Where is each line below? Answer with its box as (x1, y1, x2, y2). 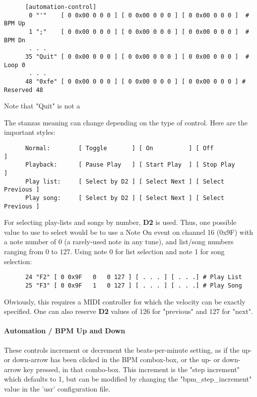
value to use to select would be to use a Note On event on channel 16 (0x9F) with (4, 226, 254, 237)
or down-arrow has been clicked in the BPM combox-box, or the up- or (4, 354, 220, 365)
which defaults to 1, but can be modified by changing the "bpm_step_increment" (4, 374, 252, 384)
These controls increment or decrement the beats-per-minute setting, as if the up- (4, 344, 252, 355)
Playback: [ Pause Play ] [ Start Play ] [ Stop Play (25, 161, 235, 169)
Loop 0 (4, 61, 25, 69)
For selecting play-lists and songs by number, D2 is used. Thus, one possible (4, 217, 237, 227)
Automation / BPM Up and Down (4, 325, 126, 336)
